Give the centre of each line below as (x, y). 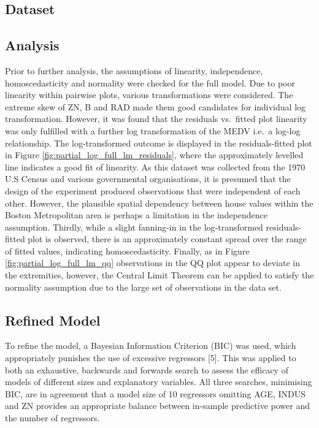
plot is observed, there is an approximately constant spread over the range (167, 239)
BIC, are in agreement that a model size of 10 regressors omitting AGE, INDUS (155, 393)
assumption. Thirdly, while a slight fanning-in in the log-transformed (134, 227)
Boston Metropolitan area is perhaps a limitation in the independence (136, 215)
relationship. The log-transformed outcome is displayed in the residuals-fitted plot (159, 143)
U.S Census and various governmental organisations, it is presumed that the (148, 179)
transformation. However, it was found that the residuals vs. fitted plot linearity (156, 119)
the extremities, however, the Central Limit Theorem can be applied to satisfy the (159, 275)
